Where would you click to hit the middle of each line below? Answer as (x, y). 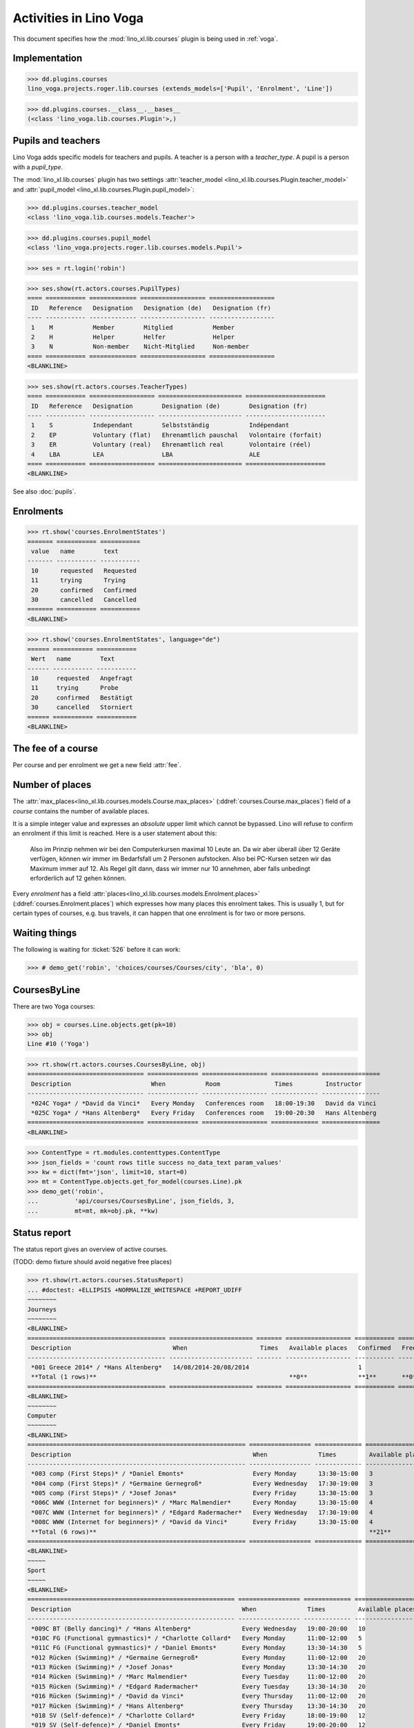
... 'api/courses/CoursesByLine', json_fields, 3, (131, 1201)
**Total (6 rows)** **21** (211, 1532)
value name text (75, 552)
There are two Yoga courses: (54, 1006)
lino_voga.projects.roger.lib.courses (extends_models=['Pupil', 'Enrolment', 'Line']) (180, 88)
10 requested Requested (84, 571)
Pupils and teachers (57, 141)
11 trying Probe (75, 688)
